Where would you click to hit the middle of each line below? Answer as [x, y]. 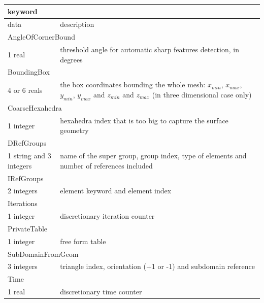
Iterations [23, 203]
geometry [74, 130]
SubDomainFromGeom [43, 254]
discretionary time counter [101, 292]
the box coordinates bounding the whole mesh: [133, 85]
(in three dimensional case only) [202, 94]
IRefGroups [26, 178]
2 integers [23, 191]
